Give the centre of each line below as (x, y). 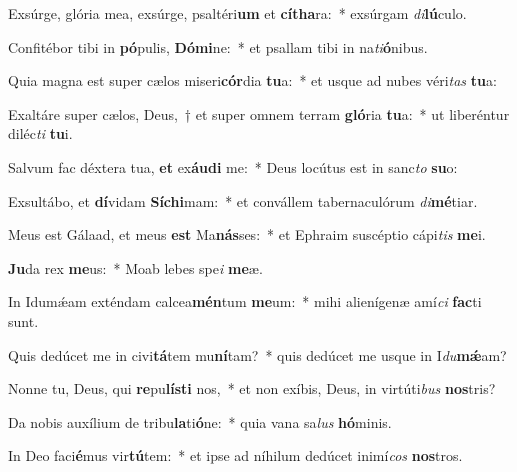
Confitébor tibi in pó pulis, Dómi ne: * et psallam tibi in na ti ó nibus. (218, 46)
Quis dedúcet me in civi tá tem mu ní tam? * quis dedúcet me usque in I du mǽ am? (257, 354)
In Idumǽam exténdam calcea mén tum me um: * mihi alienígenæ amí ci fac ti (245, 301)
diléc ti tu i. (40, 133)
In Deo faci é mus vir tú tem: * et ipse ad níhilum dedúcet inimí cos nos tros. (235, 455)
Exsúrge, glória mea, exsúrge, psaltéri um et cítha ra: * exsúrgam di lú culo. (237, 13)
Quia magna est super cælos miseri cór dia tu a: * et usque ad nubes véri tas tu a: (252, 80)
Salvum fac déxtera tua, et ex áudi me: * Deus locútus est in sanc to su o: (233, 166)
